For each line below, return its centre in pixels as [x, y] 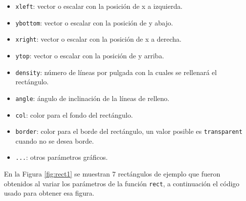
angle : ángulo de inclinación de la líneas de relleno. [92, 98]
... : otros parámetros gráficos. [62, 157]
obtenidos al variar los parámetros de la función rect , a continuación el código [122, 183]
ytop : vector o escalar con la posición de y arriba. [90, 55]
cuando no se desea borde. [55, 140]
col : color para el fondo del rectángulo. [74, 114]
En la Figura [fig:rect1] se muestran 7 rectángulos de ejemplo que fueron [112, 174]
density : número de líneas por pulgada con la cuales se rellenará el [116, 72]
